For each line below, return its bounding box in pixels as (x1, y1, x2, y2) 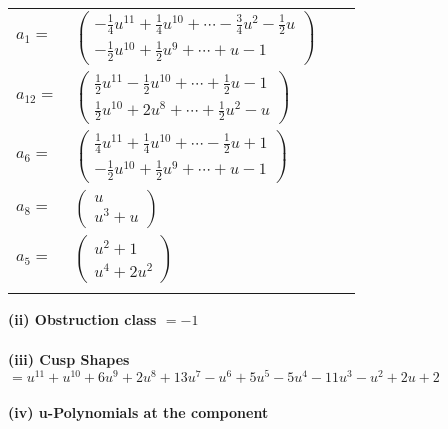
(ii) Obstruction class (8, 309, 157, 330)
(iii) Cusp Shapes (8, 348, 130, 369)
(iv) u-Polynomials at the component (8, 401, 269, 422)
